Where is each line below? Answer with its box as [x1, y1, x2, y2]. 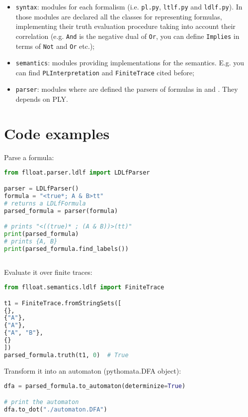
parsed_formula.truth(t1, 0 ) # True [4, 351, 129, 359]
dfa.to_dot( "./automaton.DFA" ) [4, 406, 107, 413]
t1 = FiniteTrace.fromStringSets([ [4, 299, 122, 307]
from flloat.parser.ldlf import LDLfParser [4, 169, 150, 177]
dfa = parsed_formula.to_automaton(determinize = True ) [4, 383, 186, 390]
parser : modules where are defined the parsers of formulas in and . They [15, 84, 238, 94]
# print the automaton [4, 398, 79, 406]
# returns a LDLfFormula [4, 200, 86, 207]
